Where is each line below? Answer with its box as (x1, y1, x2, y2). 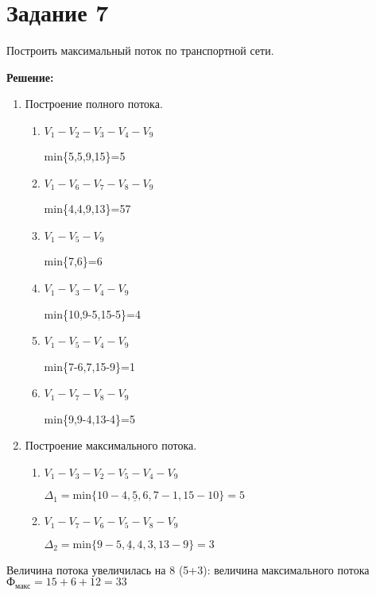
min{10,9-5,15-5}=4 (44, 305, 141, 322)
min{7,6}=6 (44, 253, 103, 269)
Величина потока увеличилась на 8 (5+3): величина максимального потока (6, 561, 370, 578)
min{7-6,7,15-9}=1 (44, 357, 135, 374)
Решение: (6, 68, 54, 85)
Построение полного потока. (25, 95, 163, 112)
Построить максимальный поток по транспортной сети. (6, 42, 274, 59)
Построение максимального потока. (25, 437, 197, 454)
